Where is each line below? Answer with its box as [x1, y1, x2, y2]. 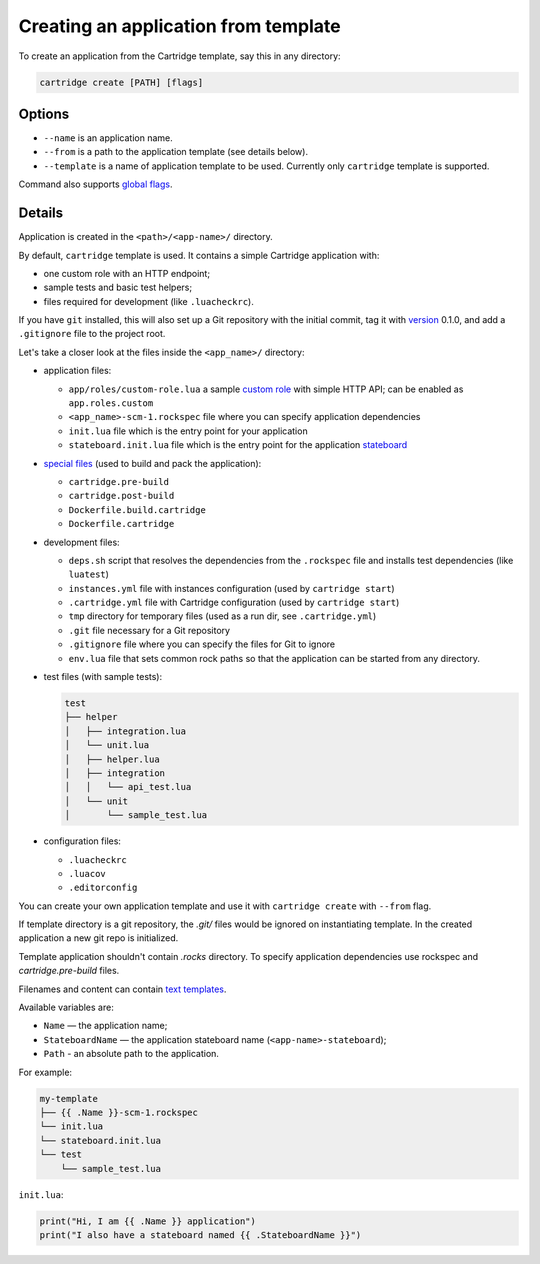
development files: [43, 536, 120, 548]
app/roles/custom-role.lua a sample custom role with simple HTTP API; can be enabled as [68, 383, 464, 395]
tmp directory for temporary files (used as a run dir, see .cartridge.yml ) [68, 610, 377, 622]
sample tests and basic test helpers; [43, 281, 193, 294]
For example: [18, 1066, 73, 1078]
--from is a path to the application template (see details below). [43, 146, 309, 158]
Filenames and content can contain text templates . [18, 983, 227, 995]
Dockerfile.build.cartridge [68, 504, 207, 515]
